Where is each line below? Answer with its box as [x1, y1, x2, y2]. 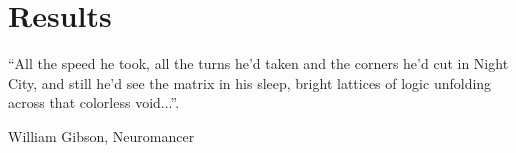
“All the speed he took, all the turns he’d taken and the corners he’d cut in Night [8, 53, 509, 74]
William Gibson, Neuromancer [8, 125, 195, 146]
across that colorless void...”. [8, 92, 180, 113]
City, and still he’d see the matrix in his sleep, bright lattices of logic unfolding [8, 72, 492, 93]
